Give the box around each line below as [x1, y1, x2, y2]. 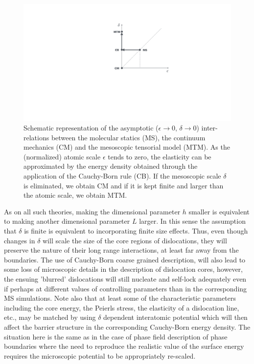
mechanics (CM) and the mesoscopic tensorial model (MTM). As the [23, 142, 230, 152]
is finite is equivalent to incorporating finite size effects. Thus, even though [24, 226, 248, 236]
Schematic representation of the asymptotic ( [23, 123, 159, 133]
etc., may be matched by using [4, 312, 96, 322]
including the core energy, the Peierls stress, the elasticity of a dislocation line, [4, 302, 239, 312]
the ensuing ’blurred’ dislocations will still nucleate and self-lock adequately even [4, 274, 247, 284]
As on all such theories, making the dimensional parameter [4, 206, 181, 216]
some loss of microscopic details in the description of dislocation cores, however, [4, 264, 243, 274]
